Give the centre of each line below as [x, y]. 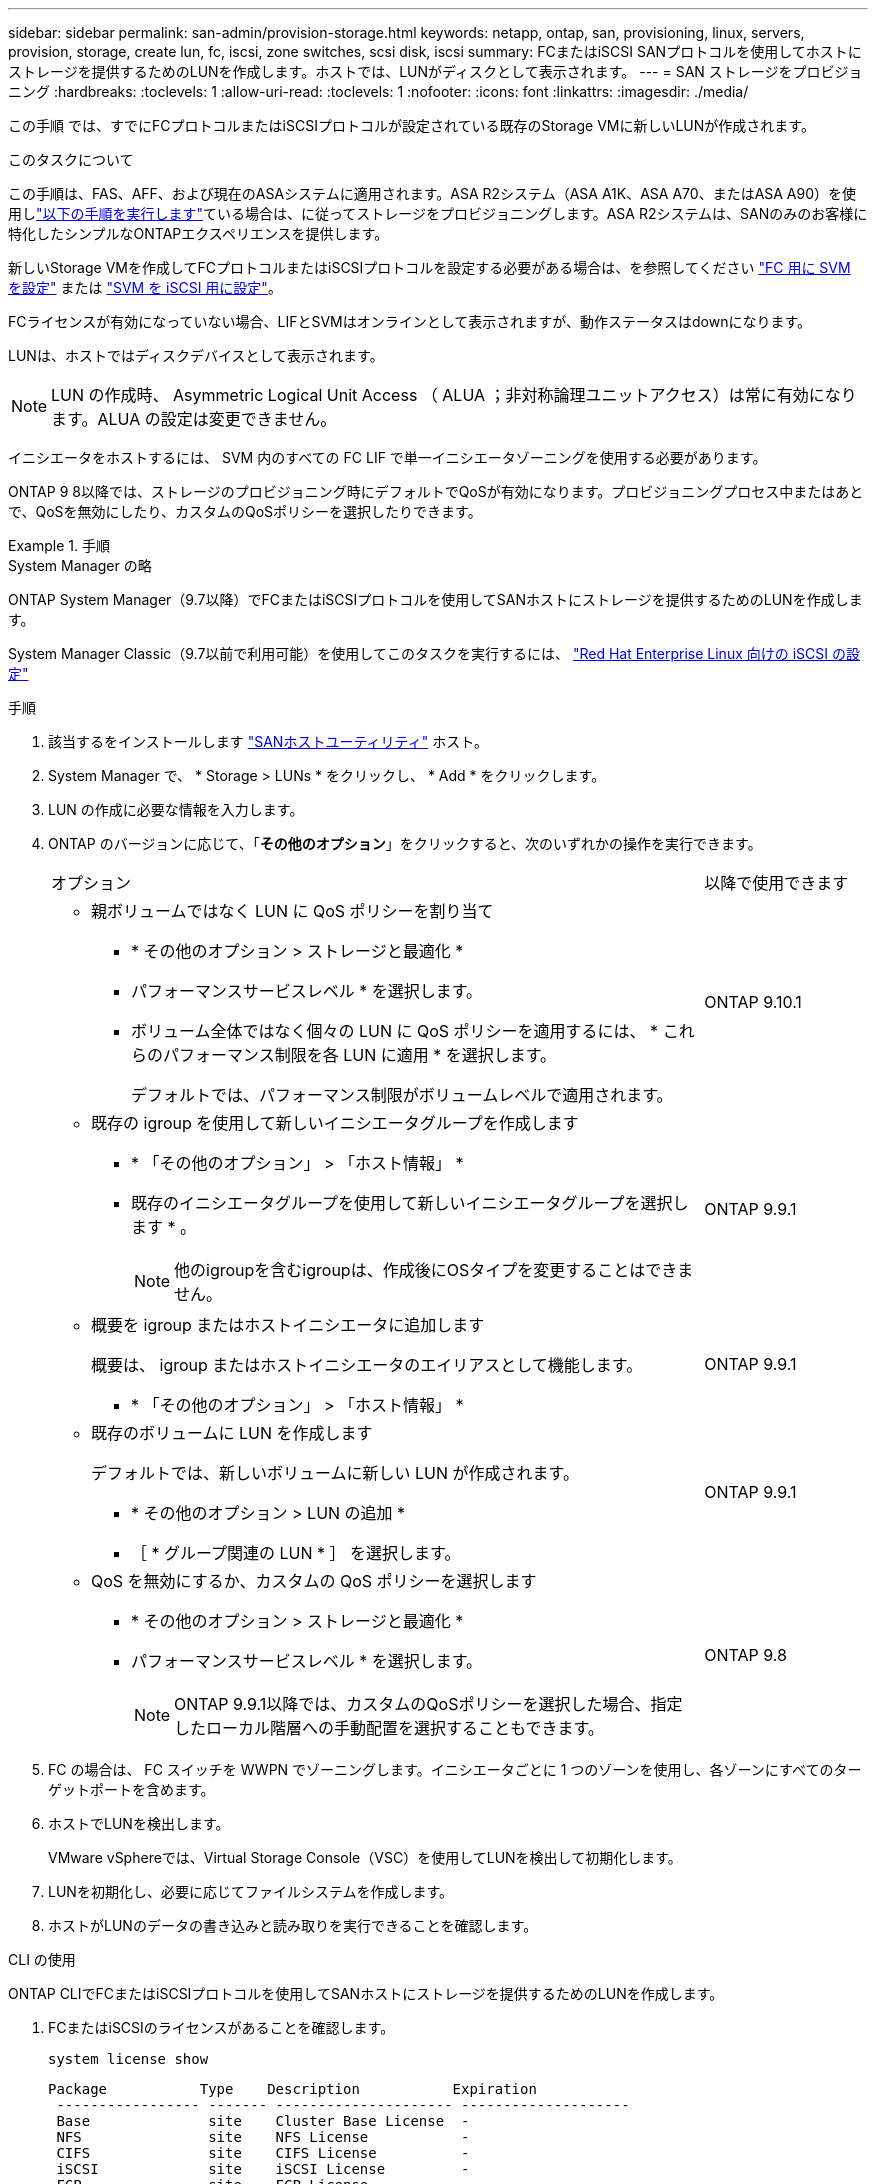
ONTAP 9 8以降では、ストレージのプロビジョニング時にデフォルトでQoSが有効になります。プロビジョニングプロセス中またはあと [436, 491]
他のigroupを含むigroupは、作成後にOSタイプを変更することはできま [434, 1270]
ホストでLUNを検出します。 [139, 1823]
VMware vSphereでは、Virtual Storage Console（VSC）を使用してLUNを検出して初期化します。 [365, 1857]
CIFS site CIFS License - [263, 2153]
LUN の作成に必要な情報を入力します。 [176, 809]
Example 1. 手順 [59, 545]
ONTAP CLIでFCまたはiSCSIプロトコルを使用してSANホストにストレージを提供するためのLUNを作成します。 [366, 1993]
